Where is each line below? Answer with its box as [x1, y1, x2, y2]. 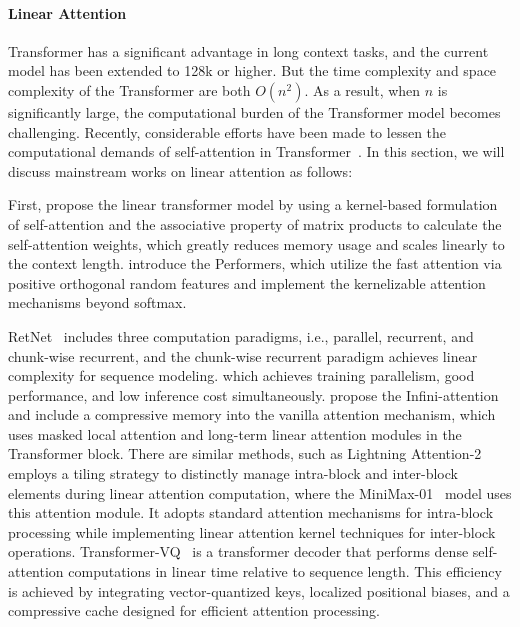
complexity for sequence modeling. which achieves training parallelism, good [8, 365, 475, 386]
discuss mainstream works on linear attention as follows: [8, 160, 353, 181]
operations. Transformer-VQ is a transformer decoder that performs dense [8, 541, 469, 562]
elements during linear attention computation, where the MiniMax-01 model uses [8, 482, 512, 503]
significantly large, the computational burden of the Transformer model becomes [8, 101, 501, 122]
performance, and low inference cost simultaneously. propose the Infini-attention [8, 384, 499, 405]
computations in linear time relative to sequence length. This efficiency [68, 561, 502, 582]
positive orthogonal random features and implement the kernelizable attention [8, 272, 486, 293]
